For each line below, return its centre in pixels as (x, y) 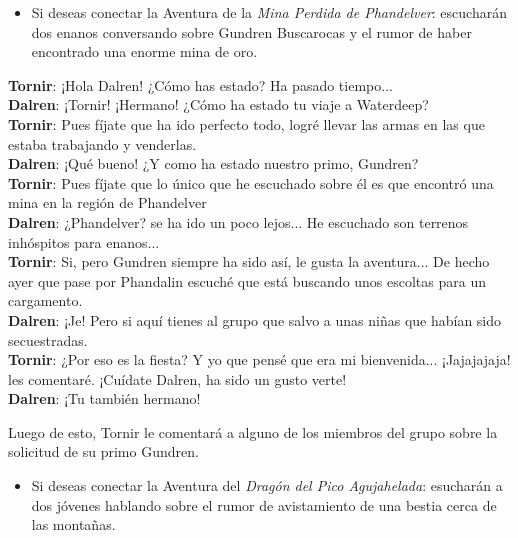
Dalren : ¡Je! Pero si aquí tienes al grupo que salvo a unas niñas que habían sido (255, 319)
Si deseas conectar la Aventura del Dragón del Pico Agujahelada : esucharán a (267, 485)
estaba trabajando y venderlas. (102, 143)
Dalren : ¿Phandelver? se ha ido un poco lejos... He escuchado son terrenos (238, 221)
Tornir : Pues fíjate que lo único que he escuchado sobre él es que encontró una (251, 182)
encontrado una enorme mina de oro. (144, 51)
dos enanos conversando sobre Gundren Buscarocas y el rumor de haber (251, 31)
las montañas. (73, 524)
